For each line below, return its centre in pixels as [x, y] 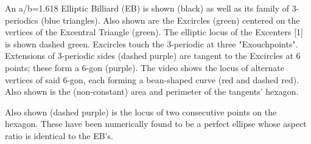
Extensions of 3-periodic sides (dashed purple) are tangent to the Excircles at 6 [153, 56]
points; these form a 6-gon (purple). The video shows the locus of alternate [145, 67]
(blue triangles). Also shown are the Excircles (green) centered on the [170, 20]
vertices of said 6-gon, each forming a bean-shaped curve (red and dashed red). [152, 79]
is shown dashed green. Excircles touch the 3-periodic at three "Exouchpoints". [152, 43]
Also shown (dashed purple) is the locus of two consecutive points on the [141, 111]
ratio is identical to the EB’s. [59, 135]
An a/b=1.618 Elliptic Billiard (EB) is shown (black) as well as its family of [147, 8]
